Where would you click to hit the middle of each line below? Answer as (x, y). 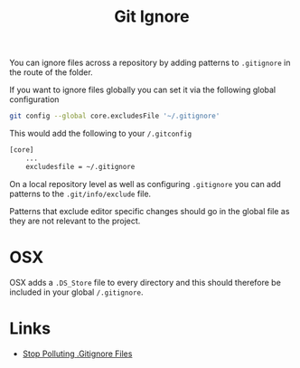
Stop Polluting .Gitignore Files (77, 354)
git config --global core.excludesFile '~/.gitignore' (115, 116)
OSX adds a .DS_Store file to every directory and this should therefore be (145, 282)
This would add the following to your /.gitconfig (101, 134)
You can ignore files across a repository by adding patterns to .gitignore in (150, 63)
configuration (34, 99)
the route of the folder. (51, 72)
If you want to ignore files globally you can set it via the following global (143, 90)
